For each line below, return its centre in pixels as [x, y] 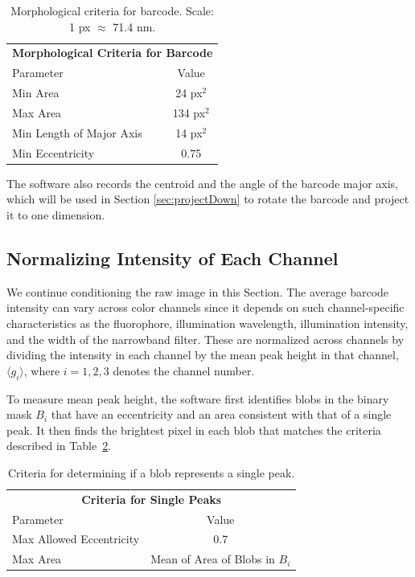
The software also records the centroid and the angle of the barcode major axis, [203, 183]
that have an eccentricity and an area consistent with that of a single [221, 414]
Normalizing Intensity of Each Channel [173, 258]
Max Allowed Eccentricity [76, 539]
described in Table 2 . [59, 446]
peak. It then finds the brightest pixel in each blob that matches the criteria [194, 430]
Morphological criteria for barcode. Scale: [112, 10]
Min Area [36, 93]
